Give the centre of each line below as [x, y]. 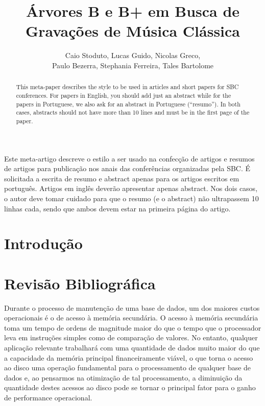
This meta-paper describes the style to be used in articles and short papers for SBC [127, 87]
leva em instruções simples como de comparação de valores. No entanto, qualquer [131, 337]
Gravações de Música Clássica [133, 31]
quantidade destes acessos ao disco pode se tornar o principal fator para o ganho [130, 387]
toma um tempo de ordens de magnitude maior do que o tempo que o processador [133, 327]
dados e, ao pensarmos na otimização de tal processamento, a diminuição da [123, 377]
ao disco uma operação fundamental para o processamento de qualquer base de [128, 368]
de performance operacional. [48, 397]
